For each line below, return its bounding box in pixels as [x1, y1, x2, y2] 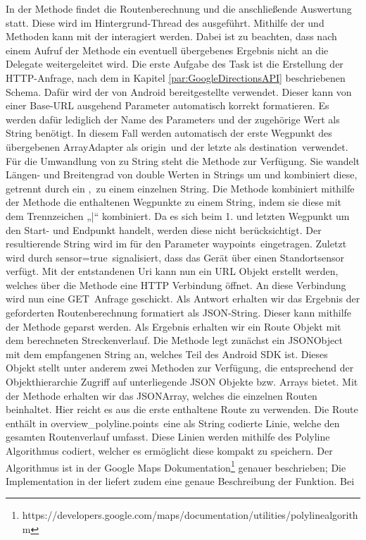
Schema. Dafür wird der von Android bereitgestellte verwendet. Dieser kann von [6, 84, 352, 99]
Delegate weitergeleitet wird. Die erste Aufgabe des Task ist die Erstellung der [6, 56, 343, 71]
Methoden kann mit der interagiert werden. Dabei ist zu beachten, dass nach [6, 29, 337, 44]
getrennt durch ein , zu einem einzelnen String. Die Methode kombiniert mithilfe [6, 180, 355, 195]
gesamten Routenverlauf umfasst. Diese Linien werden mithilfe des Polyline [6, 429, 330, 444]
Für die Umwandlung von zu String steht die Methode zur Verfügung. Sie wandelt [6, 153, 360, 168]
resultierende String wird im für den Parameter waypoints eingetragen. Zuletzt [6, 236, 347, 251]
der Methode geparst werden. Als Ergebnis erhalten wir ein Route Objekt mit [6, 319, 341, 333]
